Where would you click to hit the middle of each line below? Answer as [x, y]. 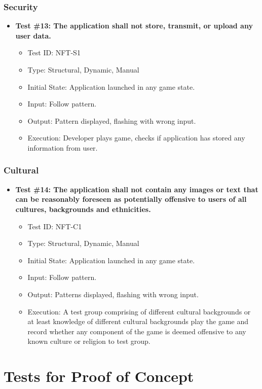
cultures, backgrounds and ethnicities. [83, 209]
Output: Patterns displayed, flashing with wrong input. [113, 294]
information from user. [63, 147]
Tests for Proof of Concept [99, 376]
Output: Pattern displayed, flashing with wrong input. [112, 120]
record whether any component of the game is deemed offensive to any [137, 331]
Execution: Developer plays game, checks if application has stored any [136, 138]
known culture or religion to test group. [89, 341]
